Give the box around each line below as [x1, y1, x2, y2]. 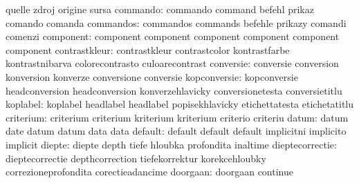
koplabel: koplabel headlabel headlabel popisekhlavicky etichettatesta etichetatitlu [6, 97, 354, 111]
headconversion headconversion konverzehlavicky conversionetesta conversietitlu [6, 83, 342, 97]
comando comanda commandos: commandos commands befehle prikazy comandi [6, 15, 347, 30]
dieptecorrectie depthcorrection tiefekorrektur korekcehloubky [6, 151, 266, 165]
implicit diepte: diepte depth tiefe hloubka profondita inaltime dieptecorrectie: [6, 137, 337, 151]
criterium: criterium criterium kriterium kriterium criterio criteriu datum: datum [6, 110, 349, 124]
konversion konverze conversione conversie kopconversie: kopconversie [6, 69, 298, 84]
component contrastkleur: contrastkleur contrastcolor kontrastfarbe [6, 42, 290, 57]
